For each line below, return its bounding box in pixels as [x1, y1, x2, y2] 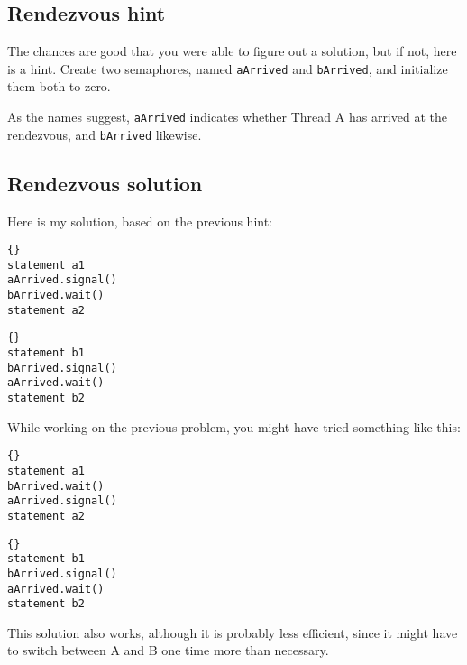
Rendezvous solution [7, 169, 203, 197]
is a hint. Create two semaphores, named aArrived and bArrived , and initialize [7, 59, 448, 78]
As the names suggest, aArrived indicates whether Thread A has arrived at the [7, 107, 447, 126]
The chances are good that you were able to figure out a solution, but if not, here [7, 42, 457, 60]
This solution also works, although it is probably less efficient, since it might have [7, 623, 458, 642]
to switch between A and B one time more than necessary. [7, 641, 329, 660]
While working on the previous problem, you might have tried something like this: [7, 417, 461, 436]
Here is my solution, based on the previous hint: [7, 211, 272, 230]
